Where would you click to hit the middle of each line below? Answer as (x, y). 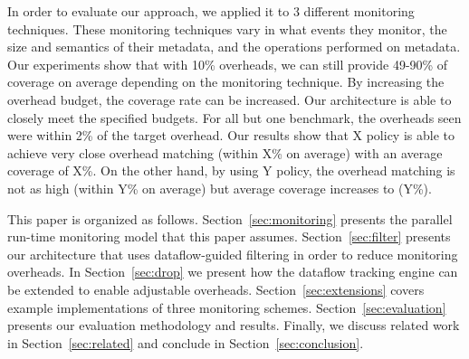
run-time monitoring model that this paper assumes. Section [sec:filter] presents (229, 236)
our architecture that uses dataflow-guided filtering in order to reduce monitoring (233, 254)
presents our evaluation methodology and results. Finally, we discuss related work (234, 325)
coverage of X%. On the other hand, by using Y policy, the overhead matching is (231, 170)
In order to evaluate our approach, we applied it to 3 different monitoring (211, 11)
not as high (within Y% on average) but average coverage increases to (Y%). (220, 188)
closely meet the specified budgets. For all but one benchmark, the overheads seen (234, 117)
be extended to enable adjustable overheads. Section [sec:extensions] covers (216, 289)
